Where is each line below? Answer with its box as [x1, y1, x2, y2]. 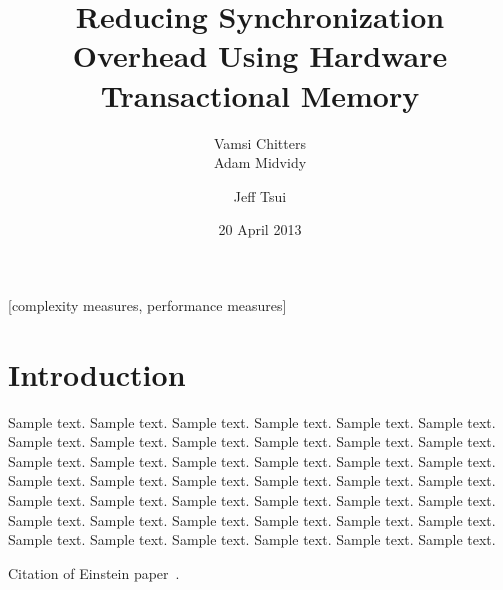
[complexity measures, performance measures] [8, 294, 287, 315]
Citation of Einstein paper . [8, 562, 180, 583]
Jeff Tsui [233, 185, 287, 206]
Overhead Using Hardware [72, 35, 448, 76]
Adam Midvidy [213, 152, 307, 173]
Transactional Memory [100, 74, 420, 115]
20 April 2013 [218, 219, 302, 240]
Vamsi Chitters [214, 132, 306, 153]
